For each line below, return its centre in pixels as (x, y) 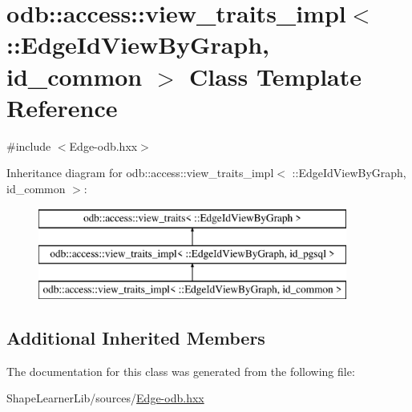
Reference (62, 107)
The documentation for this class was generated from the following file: (181, 371)
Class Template (275, 76)
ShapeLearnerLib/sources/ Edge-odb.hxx (105, 398)
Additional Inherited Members (136, 337)
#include (29, 145)
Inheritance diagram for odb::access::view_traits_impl (140, 173)
